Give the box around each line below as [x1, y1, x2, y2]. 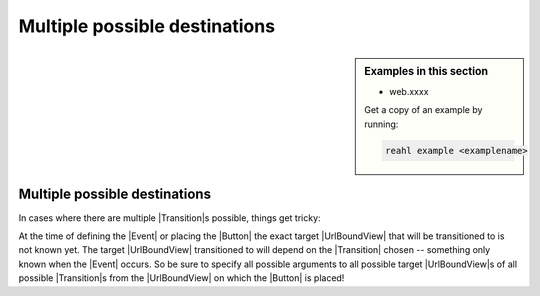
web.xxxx [389, 85, 429, 97]
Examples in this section [364, 64, 489, 78]
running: [364, 118, 399, 130]
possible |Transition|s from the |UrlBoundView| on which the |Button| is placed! [18, 272, 345, 284]
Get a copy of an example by [364, 104, 483, 116]
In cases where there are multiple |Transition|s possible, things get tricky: [18, 211, 321, 224]
